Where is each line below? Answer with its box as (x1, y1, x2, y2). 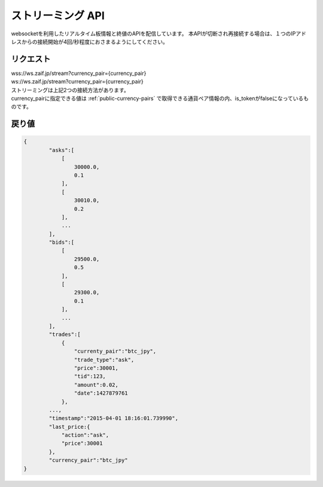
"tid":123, (74, 373, 106, 380)
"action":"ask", (61, 432, 109, 438)
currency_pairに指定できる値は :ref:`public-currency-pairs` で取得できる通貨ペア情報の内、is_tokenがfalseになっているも (11, 95, 309, 102)
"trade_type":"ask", (74, 356, 135, 363)
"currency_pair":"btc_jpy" (48, 457, 128, 464)
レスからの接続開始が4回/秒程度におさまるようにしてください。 (11, 38, 169, 45)
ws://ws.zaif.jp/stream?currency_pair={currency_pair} (11, 78, 144, 85)
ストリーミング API (11, 9, 105, 22)
